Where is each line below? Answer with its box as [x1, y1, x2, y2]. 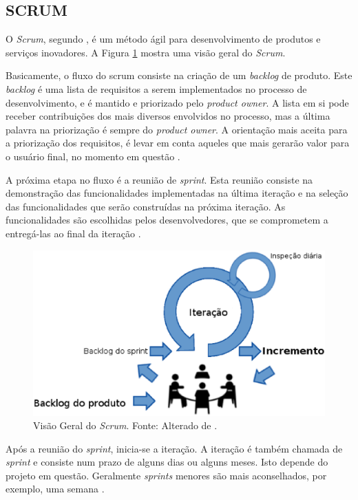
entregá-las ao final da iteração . [6, 226, 141, 240]
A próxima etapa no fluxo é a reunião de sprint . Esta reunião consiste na [6, 172, 313, 186]
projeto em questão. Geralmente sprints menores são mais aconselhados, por [6, 468, 327, 482]
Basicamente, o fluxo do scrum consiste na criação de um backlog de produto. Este [6, 68, 352, 83]
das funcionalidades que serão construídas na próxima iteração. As [6, 199, 286, 213]
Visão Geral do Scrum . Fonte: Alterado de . [33, 418, 218, 433]
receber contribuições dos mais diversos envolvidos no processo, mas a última [6, 109, 330, 123]
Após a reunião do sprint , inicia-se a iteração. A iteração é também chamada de [6, 441, 343, 455]
